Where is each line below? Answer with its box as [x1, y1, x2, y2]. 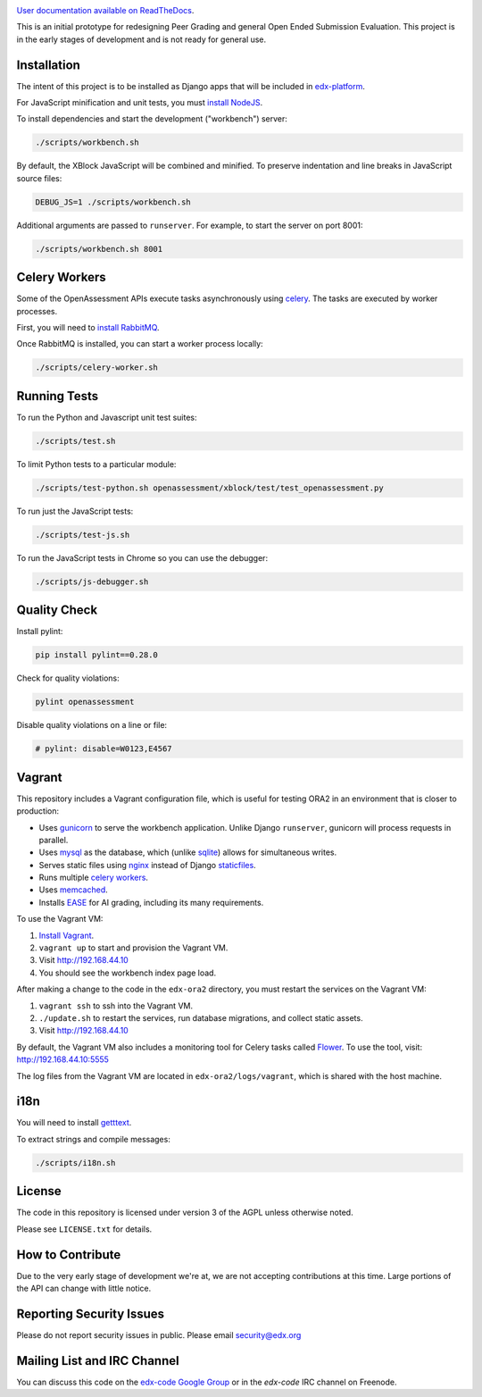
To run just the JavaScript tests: [16, 506, 134, 516]
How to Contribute [16, 1247, 121, 1262]
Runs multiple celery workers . [38, 872, 149, 883]
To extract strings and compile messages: [16, 1133, 171, 1144]
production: [16, 806, 60, 816]
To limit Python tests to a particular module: [16, 458, 177, 469]
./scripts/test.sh [35, 436, 116, 446]
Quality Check [16, 603, 98, 618]
